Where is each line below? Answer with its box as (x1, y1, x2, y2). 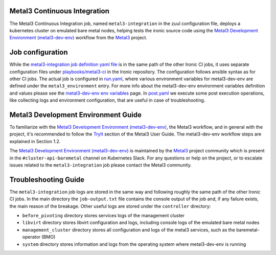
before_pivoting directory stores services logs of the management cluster (22, 213, 185, 219)
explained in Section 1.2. (9, 138, 61, 144)
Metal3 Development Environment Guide (9, 110, 142, 119)
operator (22, 234, 41, 240)
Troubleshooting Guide (9, 175, 84, 184)
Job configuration (9, 48, 68, 57)
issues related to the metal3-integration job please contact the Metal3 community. (9, 162, 192, 168)
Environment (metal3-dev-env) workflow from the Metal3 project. (9, 35, 148, 41)
